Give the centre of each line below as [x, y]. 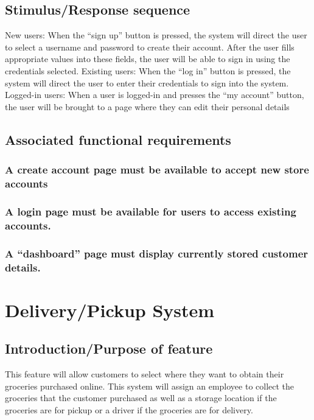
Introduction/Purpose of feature [109, 348]
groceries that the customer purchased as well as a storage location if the [141, 398]
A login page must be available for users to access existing [151, 211]
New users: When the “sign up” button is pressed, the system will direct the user [156, 35]
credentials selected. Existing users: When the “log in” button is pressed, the [148, 70]
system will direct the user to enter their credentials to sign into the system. [147, 82]
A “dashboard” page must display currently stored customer [157, 253]
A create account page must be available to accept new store [157, 170]
